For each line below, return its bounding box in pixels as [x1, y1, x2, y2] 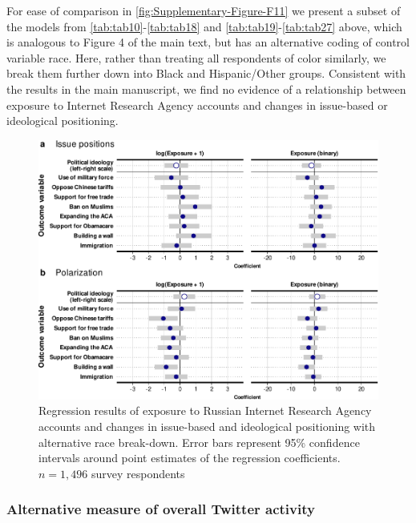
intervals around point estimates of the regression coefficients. [38, 449, 341, 466]
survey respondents [91, 465, 185, 481]
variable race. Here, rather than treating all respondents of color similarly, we [6, 49, 386, 66]
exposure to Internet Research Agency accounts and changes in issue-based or [6, 96, 388, 113]
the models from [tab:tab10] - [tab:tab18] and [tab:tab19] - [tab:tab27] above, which [6, 18, 402, 34]
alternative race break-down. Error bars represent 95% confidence [38, 433, 360, 450]
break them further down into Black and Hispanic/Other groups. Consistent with [6, 65, 406, 82]
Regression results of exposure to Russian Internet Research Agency [38, 402, 372, 419]
